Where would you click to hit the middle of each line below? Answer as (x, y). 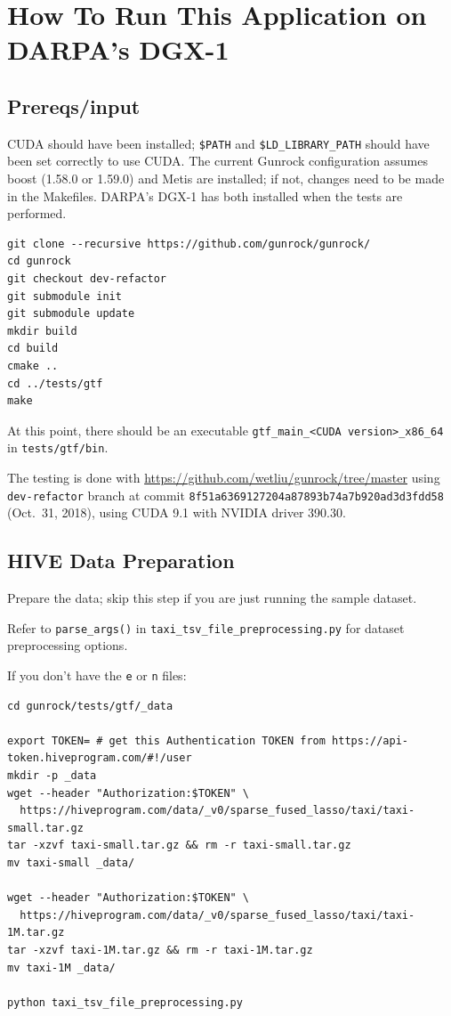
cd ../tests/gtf (55, 383)
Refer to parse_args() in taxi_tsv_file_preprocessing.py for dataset (206, 627)
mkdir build (42, 331)
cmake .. (33, 366)
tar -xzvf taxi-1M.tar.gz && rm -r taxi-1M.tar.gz (160, 950)
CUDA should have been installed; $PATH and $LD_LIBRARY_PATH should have (218, 143)
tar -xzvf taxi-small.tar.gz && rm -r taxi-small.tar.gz (179, 845)
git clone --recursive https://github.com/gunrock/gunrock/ (189, 244)
